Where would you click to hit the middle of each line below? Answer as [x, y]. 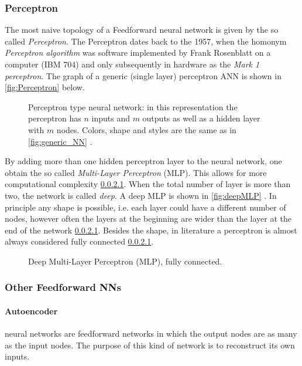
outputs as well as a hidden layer [201, 118]
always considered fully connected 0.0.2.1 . [79, 241]
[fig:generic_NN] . [60, 141]
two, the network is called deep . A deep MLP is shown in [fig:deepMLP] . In [141, 195]
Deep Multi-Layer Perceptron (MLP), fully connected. [125, 261]
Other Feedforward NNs [63, 287]
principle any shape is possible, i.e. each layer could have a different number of [145, 207]
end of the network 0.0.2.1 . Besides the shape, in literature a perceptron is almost [151, 230]
